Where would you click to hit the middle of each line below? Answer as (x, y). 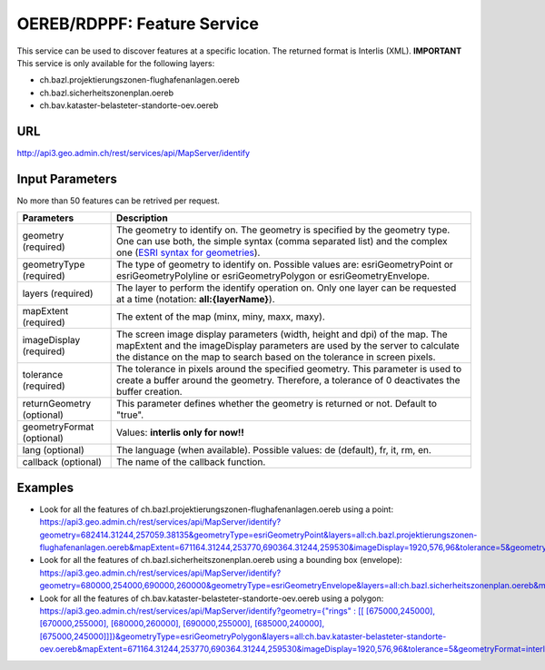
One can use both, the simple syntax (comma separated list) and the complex (282, 241)
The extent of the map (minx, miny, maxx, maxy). (221, 317)
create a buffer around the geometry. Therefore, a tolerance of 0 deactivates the (288, 380)
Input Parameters (67, 178)
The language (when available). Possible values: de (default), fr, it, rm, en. (273, 450)
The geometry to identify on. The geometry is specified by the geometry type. (283, 230)
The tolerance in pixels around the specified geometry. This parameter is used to (289, 369)
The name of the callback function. (191, 462)
